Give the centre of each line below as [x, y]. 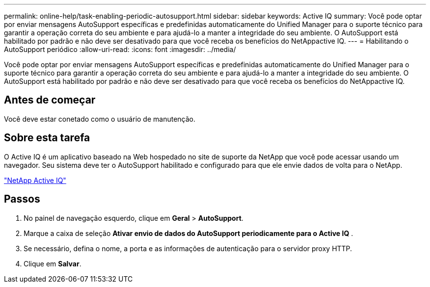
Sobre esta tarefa [47, 138]
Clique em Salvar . [53, 263]
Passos [22, 199]
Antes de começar [50, 100]
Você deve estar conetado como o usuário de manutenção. [100, 119]
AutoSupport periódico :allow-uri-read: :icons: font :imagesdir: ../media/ [120, 49]
